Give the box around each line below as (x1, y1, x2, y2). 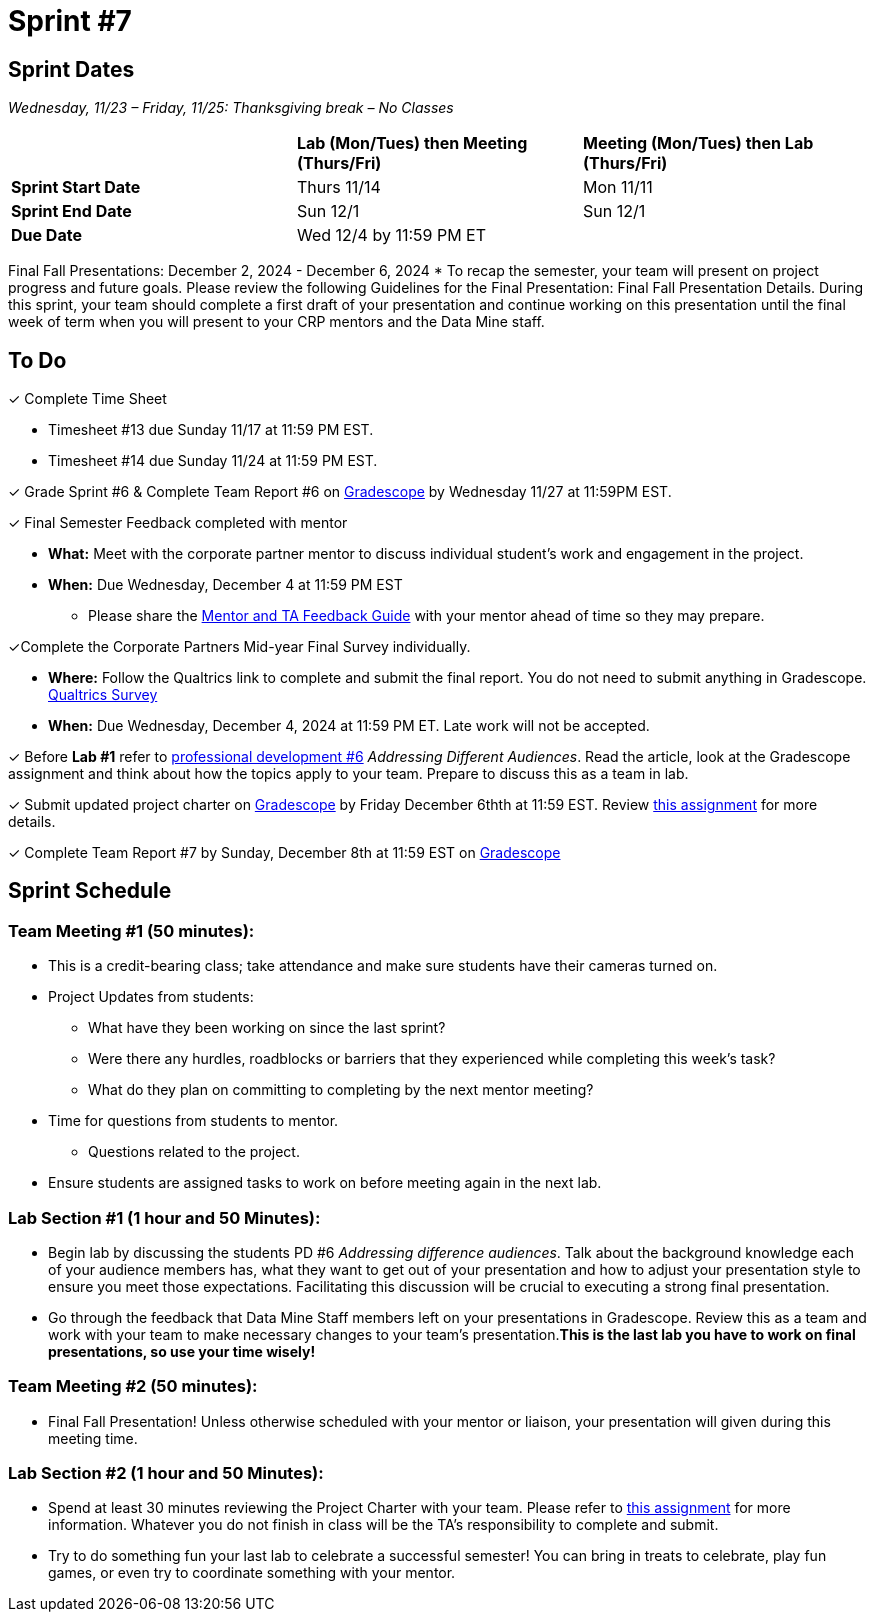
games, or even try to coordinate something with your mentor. (48, 1564, 456, 1582)
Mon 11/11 (582, 177, 653, 198)
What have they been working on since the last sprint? (88, 1019, 446, 1037)
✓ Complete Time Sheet (8, 390, 167, 408)
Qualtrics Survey (48, 686, 158, 704)
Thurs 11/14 (296, 177, 381, 198)
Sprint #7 (8, 4, 132, 38)
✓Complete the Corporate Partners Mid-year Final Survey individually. (8, 638, 471, 656)
